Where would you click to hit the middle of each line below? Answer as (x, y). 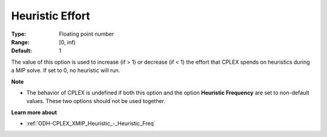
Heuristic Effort (51, 16)
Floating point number (87, 34)
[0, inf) (67, 42)
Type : (19, 34)
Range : (20, 42)
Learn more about (34, 112)
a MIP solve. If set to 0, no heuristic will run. (66, 70)
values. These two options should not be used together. (96, 101)
